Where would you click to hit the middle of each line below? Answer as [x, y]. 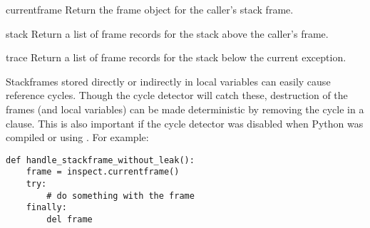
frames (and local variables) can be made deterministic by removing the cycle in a [185, 109]
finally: [46, 208]
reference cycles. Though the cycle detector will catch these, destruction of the [177, 95]
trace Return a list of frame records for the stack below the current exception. [176, 57]
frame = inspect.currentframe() [103, 172]
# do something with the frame [120, 196]
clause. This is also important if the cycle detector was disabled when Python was [185, 123]
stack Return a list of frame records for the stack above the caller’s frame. [167, 33]
